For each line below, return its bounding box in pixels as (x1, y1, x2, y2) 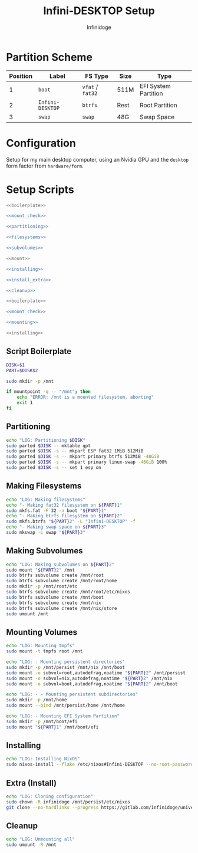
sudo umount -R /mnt (6, 842, 57, 848)
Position (9, 72, 33, 80)
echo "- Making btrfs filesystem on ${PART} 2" (6, 513, 123, 519)
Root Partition (139, 101, 178, 109)
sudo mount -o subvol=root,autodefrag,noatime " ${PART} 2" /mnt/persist (6, 670, 186, 676)
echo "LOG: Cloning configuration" (6, 793, 94, 799)
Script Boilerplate (6, 346, 72, 356)
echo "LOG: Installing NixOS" (6, 756, 81, 762)
